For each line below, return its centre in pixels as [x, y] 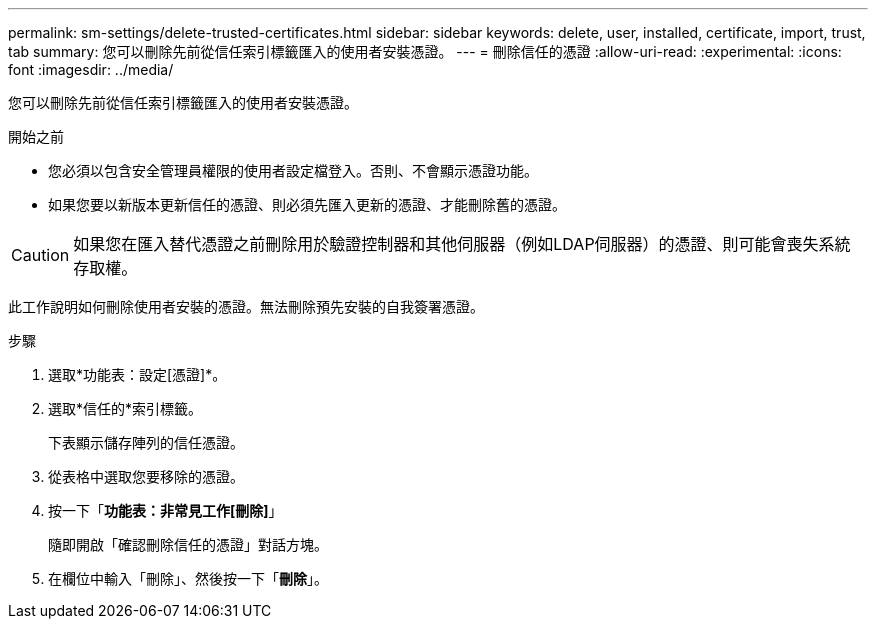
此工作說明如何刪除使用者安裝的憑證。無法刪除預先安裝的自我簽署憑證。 [246, 306]
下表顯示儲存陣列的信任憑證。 [146, 442]
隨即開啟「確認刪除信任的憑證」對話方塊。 [188, 544]
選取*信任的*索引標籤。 [125, 408]
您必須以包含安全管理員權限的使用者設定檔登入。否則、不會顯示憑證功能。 [293, 170]
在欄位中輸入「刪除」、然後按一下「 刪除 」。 [188, 578]
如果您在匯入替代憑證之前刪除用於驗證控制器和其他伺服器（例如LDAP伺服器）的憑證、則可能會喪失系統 [462, 244]
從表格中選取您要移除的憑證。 [146, 476]
